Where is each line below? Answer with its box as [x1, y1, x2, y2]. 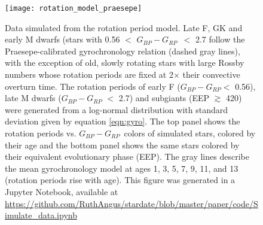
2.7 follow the [195, 33, 245, 45]
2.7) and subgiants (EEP [118, 92, 210, 104]
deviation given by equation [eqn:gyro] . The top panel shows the [5, 115, 240, 127]
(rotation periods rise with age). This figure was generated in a [5, 174, 236, 186]
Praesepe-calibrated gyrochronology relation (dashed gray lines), [5, 44, 240, 57]
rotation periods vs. [5, 127, 77, 139]
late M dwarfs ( [5, 92, 62, 104]
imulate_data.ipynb [5, 209, 77, 221]
